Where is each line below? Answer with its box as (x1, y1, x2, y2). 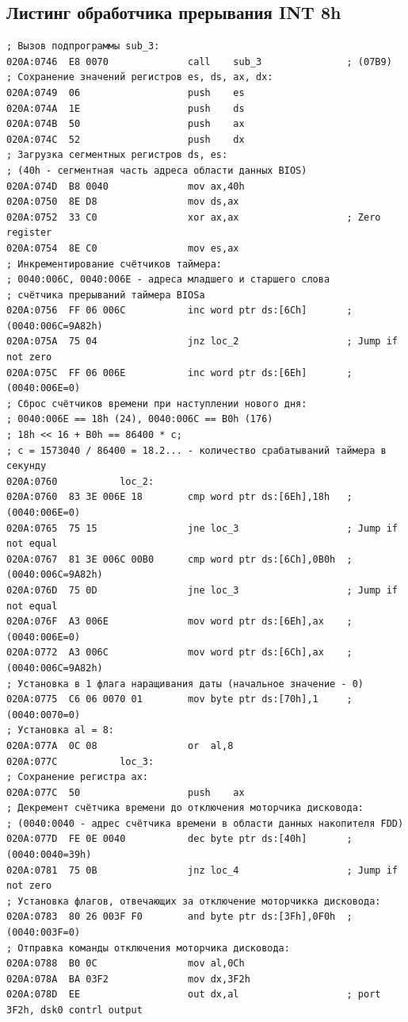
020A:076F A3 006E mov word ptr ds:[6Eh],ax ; (6, 616, 353, 628)
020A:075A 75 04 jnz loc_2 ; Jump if (6, 336, 398, 348)
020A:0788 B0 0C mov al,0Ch (6, 958, 245, 970)
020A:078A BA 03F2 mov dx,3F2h (6, 973, 250, 985)
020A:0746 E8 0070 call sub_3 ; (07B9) (6, 56, 392, 67)
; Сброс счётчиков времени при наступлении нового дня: (6, 398, 307, 409)
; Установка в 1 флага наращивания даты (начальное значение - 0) (6, 678, 364, 690)
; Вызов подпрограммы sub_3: (6, 40, 160, 52)
